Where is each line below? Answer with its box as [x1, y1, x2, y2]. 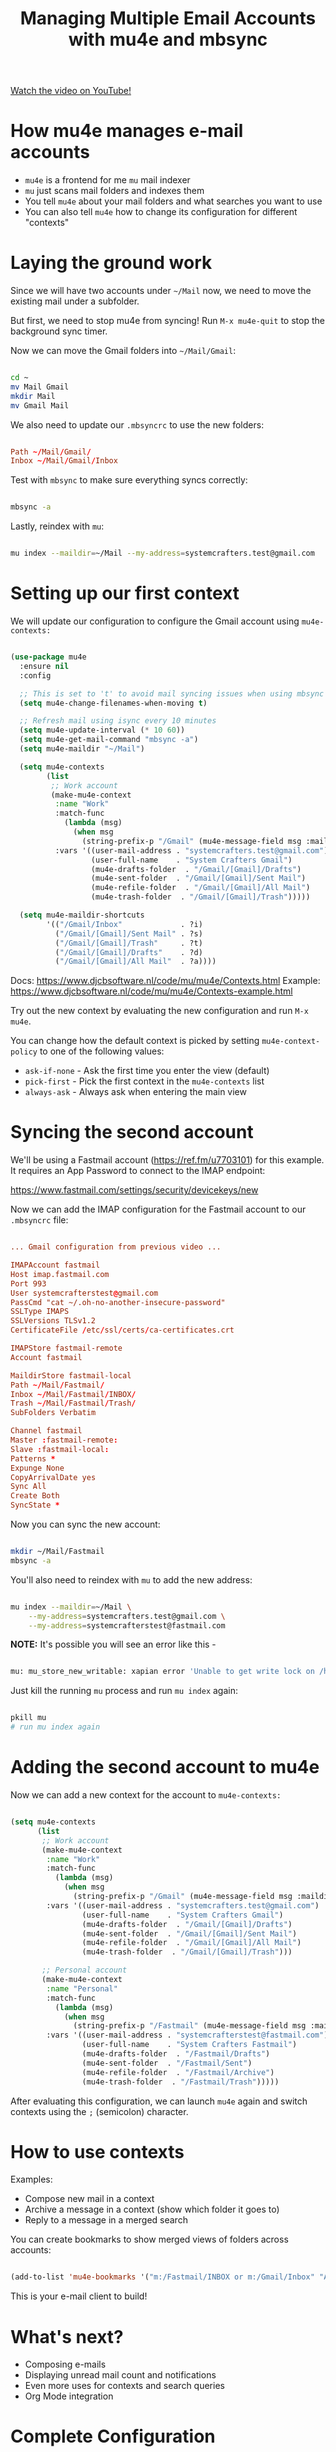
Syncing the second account [10, 1121, 254, 1144]
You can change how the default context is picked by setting [10, 1035, 260, 1047]
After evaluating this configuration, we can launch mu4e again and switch [10, 2095, 308, 2107]
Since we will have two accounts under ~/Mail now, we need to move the [10, 285, 312, 297]
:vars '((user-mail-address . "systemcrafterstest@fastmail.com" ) [46, 2030, 329, 2041]
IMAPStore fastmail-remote [10, 1343, 123, 1354]
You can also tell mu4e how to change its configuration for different [24, 206, 298, 218]
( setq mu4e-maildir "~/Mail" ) [19, 744, 145, 754]
